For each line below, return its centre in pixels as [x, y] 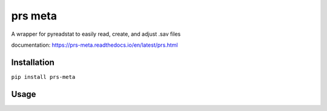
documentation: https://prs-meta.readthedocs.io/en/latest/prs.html [94, 45]
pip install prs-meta [43, 77]
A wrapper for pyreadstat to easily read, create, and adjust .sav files [96, 34]
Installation [33, 62]
